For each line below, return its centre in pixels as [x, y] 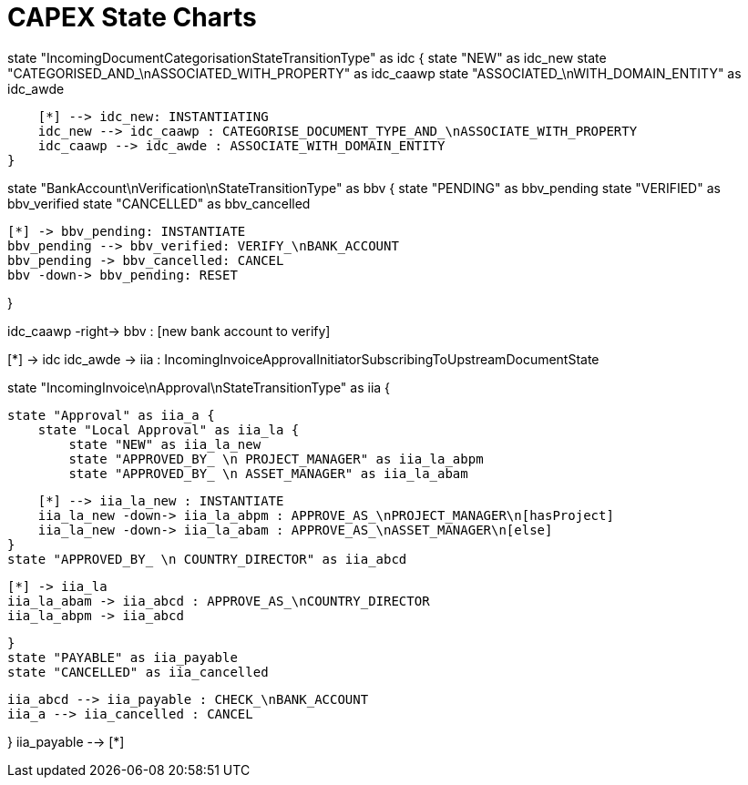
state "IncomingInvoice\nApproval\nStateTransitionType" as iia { [199, 387]
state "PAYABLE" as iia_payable [123, 657]
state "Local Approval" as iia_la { [169, 429]
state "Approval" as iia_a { [111, 415]
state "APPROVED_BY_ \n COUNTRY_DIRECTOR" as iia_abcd [207, 559]
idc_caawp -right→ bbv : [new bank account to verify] [169, 331]
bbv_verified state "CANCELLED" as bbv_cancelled [159, 203]
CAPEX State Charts [132, 17]
